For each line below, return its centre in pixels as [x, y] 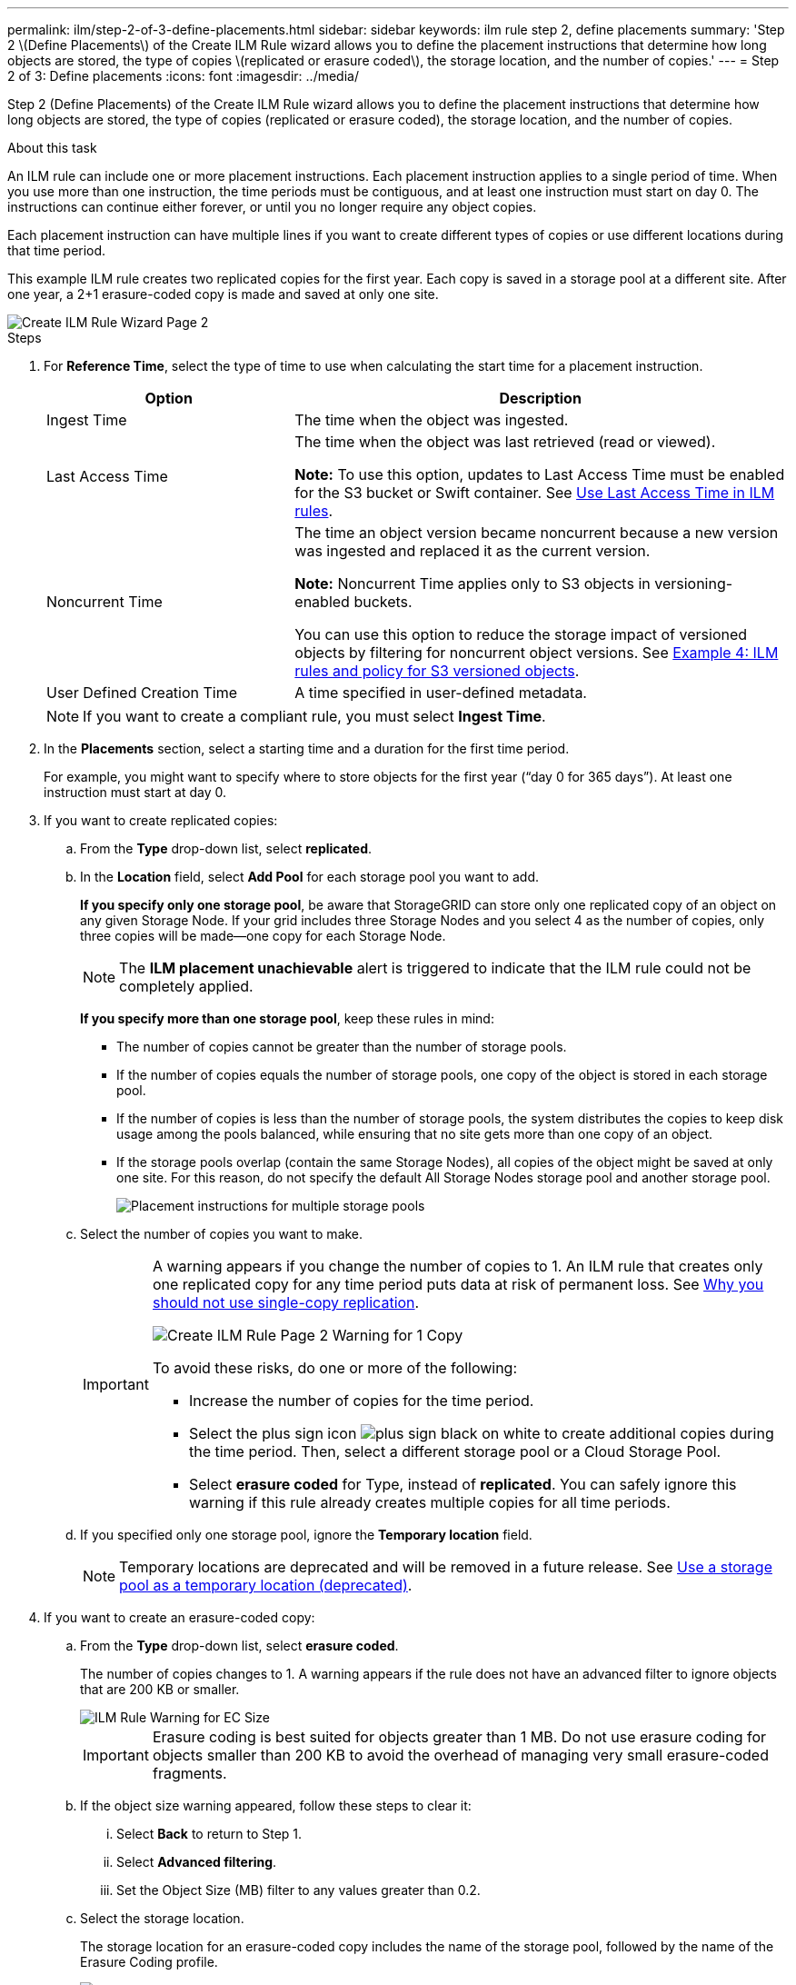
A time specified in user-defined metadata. [441, 693]
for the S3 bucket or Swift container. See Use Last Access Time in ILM [535, 493]
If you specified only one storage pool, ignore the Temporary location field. [306, 1535]
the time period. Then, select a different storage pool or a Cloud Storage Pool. [455, 1451]
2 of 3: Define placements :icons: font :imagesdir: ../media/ [183, 76]
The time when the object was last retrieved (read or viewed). [505, 442]
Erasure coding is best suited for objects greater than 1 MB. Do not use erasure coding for [459, 1737]
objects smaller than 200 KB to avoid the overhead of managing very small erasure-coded [460, 1755]
